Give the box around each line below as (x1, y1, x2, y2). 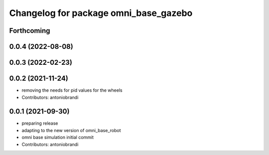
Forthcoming (9, 26, 50, 35)
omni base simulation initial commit (21, 135, 94, 141)
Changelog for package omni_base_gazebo (9, 7, 193, 18)
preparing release (21, 120, 58, 127)
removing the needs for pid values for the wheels (21, 87, 123, 93)
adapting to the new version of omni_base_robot (21, 127, 122, 133)
